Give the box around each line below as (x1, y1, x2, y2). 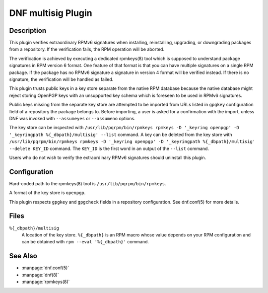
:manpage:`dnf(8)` (21, 272, 59, 278)
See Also (9, 252, 37, 260)
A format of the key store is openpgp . (9, 190, 86, 196)
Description (9, 26, 47, 35)
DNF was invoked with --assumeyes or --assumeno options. (9, 115, 136, 121)
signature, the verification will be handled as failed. (9, 76, 114, 82)
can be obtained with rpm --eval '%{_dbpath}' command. (21, 239, 149, 245)
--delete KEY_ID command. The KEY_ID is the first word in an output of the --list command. (9, 146, 209, 151)
